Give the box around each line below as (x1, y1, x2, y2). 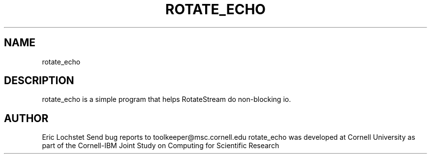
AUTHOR (4, 112, 49, 125)
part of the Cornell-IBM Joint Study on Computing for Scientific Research (42, 141, 279, 150)
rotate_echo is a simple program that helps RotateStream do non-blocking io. (42, 95, 291, 104)
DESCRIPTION (4, 74, 74, 87)
